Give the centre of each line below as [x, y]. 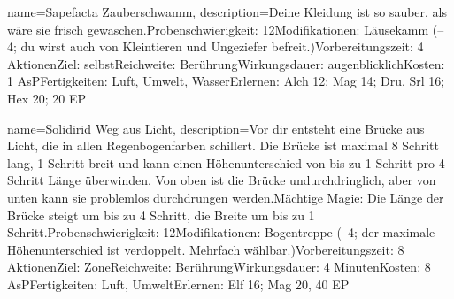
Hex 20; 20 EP [47, 98]
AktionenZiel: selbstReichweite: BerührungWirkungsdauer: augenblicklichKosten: [226, 63]
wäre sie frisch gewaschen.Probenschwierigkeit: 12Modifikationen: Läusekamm [218, 29]
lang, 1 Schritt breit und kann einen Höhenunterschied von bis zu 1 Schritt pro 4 [226, 162]
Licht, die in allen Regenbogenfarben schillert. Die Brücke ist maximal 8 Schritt [223, 146]
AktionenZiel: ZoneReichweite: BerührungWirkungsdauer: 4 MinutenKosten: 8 [219, 267]
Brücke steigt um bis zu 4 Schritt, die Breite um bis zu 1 [161, 215]
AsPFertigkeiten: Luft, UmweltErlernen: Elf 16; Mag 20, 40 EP [178, 284]
